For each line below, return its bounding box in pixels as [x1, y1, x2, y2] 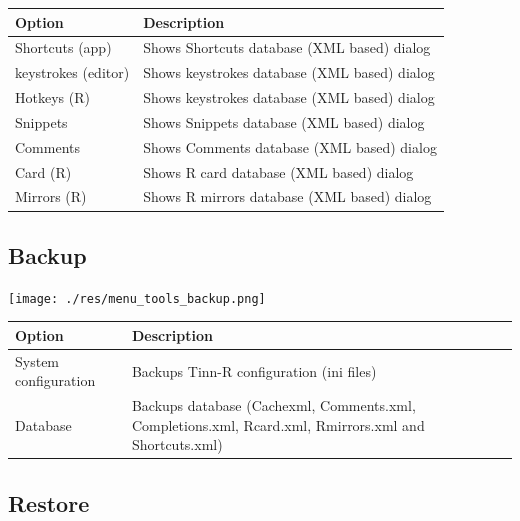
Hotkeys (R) [15, 87, 90, 108]
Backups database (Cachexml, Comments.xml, [131, 395, 416, 416]
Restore [8, 487, 90, 518]
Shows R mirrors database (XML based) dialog [143, 186, 432, 207]
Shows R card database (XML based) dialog [143, 161, 414, 182]
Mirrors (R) [15, 186, 87, 207]
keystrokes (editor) [15, 62, 130, 83]
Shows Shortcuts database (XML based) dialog [143, 37, 431, 58]
